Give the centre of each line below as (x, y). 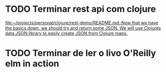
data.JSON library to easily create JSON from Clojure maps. (66, 33)
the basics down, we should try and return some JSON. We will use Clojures (83, 28)
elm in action (32, 64)
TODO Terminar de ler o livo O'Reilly (81, 53)
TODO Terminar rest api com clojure (81, 9)
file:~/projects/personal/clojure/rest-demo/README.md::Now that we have (82, 23)
